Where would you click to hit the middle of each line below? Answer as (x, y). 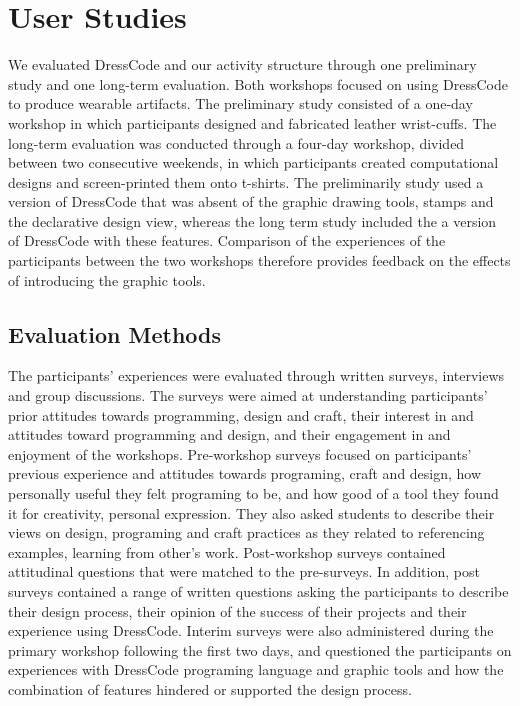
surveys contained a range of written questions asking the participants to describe (258, 590)
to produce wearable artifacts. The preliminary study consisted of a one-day (240, 103)
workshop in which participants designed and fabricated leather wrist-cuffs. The (252, 122)
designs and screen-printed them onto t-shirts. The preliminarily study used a (246, 181)
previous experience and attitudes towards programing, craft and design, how (245, 473)
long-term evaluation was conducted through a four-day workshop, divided (236, 142)
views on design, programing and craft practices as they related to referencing (246, 532)
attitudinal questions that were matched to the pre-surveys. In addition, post (244, 571)
